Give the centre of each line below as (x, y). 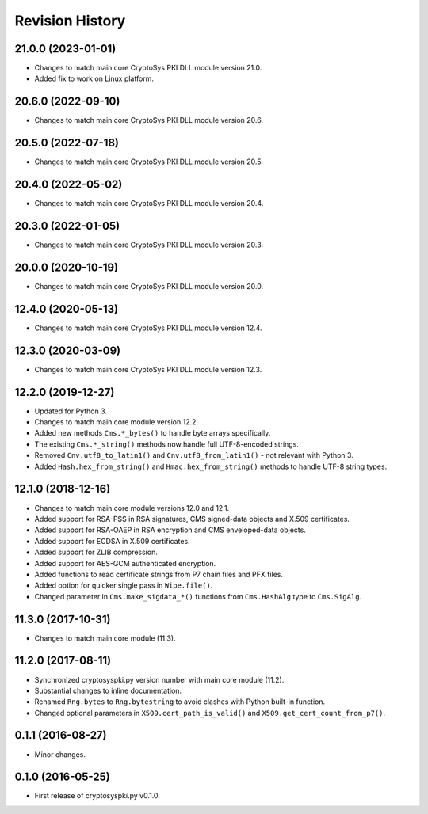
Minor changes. (60, 754)
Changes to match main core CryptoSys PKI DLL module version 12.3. (148, 369)
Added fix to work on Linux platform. (94, 78)
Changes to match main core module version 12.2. (116, 422)
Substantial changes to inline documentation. (108, 690)
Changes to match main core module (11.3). (105, 638)
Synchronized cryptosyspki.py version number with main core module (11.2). (159, 679)
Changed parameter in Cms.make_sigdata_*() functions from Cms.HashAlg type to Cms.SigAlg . (198, 596)
